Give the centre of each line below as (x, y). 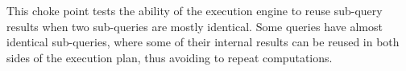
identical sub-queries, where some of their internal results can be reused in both (203, 42)
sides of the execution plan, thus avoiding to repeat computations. (170, 57)
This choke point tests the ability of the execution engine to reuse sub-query (195, 10)
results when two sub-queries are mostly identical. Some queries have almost (195, 26)
